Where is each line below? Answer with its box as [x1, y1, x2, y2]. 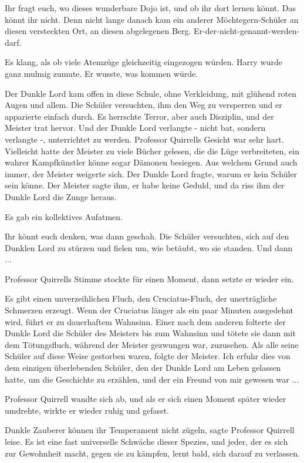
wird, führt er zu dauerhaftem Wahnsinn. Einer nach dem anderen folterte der [5, 315, 286, 327]
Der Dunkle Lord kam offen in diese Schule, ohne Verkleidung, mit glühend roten [5, 87, 297, 99]
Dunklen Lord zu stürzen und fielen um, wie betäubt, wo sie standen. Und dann [5, 241, 293, 254]
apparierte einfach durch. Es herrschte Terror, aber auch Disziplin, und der [5, 110, 274, 122]
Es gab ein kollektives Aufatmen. [5, 210, 123, 222]
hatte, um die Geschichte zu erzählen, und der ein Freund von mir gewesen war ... [5, 373, 299, 385]
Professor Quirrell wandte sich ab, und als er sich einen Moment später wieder [5, 393, 286, 405]
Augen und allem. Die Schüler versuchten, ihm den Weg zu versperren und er [5, 99, 282, 111]
